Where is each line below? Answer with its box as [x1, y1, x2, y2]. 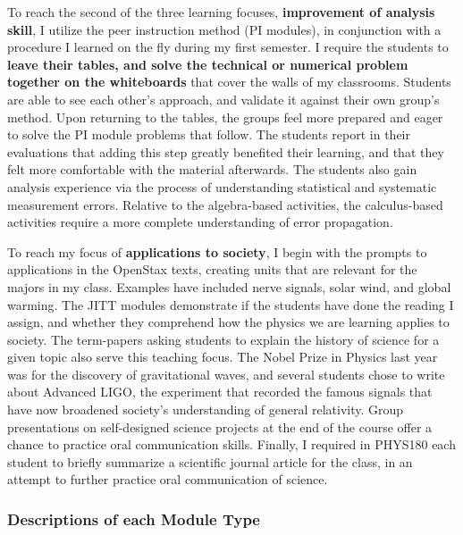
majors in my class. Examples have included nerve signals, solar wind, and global [7, 277, 451, 296]
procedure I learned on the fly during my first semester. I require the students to [7, 38, 449, 56]
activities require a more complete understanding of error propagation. [7, 213, 393, 231]
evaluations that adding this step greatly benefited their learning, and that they [7, 142, 444, 161]
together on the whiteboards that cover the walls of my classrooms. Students [7, 72, 451, 91]
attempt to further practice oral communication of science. [7, 470, 328, 489]
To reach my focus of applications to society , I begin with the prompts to [7, 242, 427, 261]
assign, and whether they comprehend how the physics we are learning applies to [7, 313, 450, 331]
